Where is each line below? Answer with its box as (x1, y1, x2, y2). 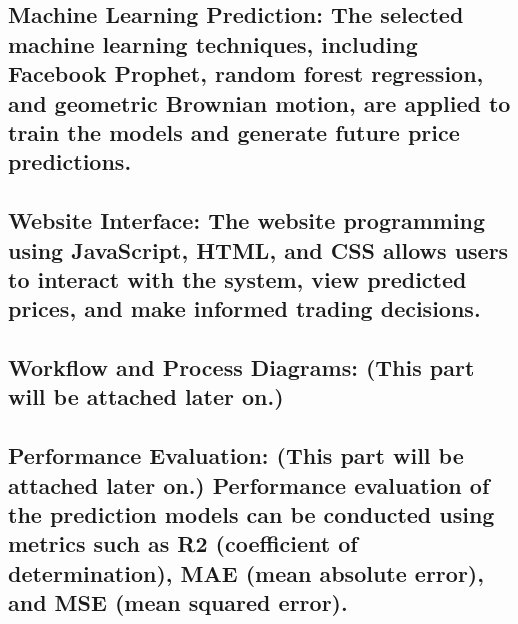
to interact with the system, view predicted (8, 263, 467, 294)
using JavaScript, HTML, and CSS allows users (8, 234, 509, 265)
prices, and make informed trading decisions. (8, 293, 481, 324)
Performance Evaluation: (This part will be (8, 440, 464, 471)
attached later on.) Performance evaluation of (8, 469, 490, 500)
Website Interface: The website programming (8, 205, 486, 236)
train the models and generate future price (8, 116, 460, 147)
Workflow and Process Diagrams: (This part (8, 352, 475, 383)
